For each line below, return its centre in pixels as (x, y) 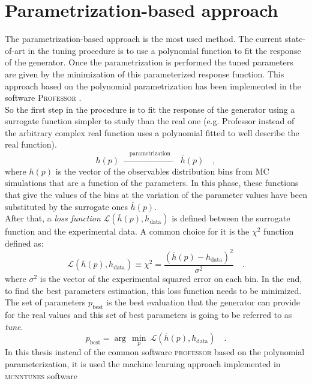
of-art (15, 50)
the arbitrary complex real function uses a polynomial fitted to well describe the (152, 132)
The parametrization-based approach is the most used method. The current (144, 39)
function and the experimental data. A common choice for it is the (127, 231)
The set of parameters (45, 302)
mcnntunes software (41, 375)
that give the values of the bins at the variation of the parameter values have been (156, 195)
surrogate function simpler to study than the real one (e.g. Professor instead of (150, 121)
